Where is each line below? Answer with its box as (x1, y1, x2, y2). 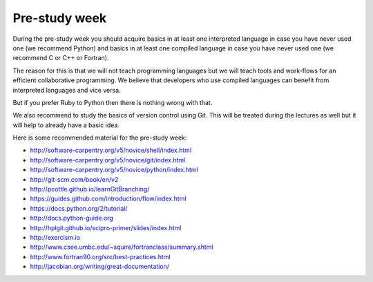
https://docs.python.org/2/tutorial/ (30, 204, 128, 212)
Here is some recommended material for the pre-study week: (12, 133, 187, 142)
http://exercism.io (30, 233, 81, 241)
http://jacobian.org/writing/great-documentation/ (30, 263, 169, 271)
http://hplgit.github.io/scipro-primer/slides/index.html (30, 223, 182, 232)
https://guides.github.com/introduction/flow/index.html (30, 194, 186, 203)
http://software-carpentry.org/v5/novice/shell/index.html (30, 146, 192, 155)
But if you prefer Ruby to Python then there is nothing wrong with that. (12, 98, 213, 106)
